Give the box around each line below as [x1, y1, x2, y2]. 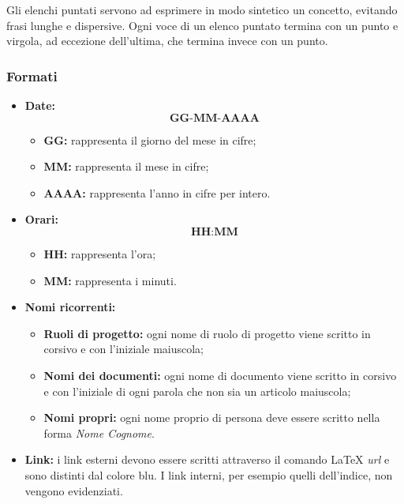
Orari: [24, 211, 58, 228]
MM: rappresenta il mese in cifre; [43, 158, 209, 175]
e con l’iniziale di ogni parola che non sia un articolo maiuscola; [43, 382, 351, 399]
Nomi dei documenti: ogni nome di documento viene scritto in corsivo [43, 367, 397, 383]
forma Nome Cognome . [43, 424, 155, 441]
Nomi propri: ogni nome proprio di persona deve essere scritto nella [43, 409, 380, 426]
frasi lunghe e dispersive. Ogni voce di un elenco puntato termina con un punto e [6, 17, 398, 33]
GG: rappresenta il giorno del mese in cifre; [43, 131, 256, 148]
